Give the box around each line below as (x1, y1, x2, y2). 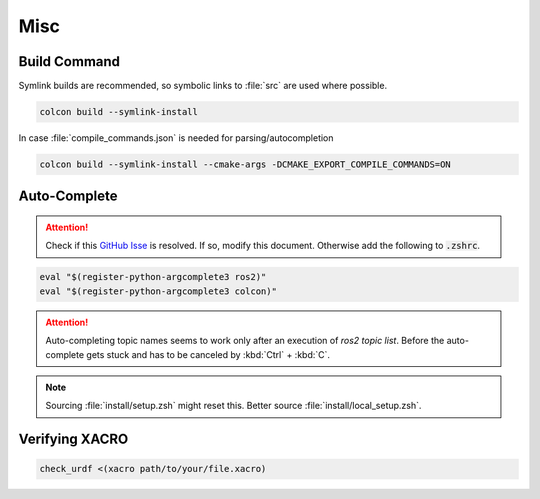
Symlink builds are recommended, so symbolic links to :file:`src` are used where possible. (18, 80, 388, 92)
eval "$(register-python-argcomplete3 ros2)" (39, 271, 267, 283)
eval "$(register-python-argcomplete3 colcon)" (39, 285, 277, 297)
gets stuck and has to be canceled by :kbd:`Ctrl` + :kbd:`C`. (86, 348, 330, 360)
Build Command (18, 53, 120, 70)
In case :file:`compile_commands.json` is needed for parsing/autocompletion (18, 132, 334, 144)
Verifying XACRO (18, 431, 129, 448)
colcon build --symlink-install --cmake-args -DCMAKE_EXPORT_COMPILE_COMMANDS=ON (39, 159, 452, 170)
